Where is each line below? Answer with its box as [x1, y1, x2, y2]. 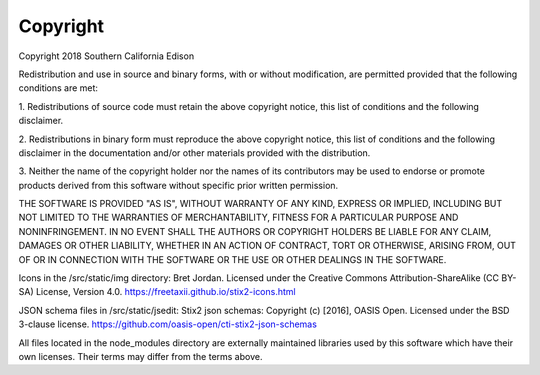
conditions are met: [18, 82, 99, 94]
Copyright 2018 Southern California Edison [18, 50, 195, 62]
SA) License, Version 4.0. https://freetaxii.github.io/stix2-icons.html [18, 286, 296, 298]
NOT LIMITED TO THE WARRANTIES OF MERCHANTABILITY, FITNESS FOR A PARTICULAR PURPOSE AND [18, 211, 459, 224]
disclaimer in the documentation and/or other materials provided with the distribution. [18, 146, 371, 159]
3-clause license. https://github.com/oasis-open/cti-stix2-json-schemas [18, 318, 317, 330]
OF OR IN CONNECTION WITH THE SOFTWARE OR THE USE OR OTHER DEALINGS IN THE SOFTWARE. [18, 253, 447, 265]
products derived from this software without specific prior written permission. [18, 179, 339, 191]
